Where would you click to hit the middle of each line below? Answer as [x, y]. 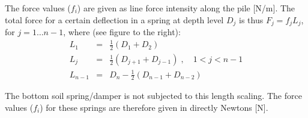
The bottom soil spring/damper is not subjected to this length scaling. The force [153, 96]
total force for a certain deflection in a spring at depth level [114, 19]
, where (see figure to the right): [122, 32]
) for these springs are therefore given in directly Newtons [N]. [154, 108]
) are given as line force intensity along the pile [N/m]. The [186, 8]
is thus [251, 19]
